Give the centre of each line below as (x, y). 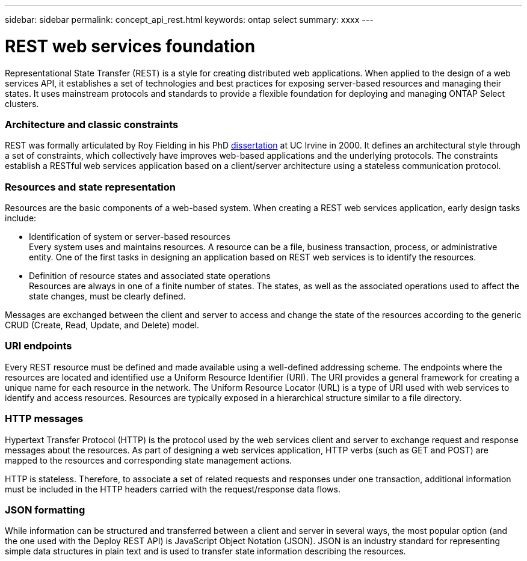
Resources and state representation (91, 187)
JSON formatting (45, 510)
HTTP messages (44, 419)
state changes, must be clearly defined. (107, 296)
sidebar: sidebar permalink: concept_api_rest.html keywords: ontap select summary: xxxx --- (189, 20)
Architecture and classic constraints (92, 124)
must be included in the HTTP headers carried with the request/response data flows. (173, 489)
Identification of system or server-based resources (130, 237)
